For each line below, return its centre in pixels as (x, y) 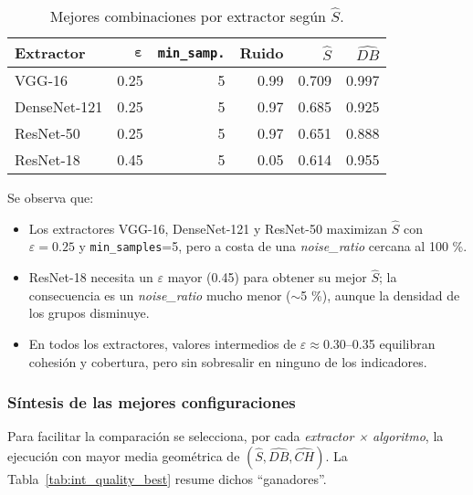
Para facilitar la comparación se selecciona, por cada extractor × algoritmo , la (226, 436)
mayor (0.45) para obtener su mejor (267, 277)
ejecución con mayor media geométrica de (124, 456)
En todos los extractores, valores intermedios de (163, 344)
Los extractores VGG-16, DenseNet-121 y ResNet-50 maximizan (208, 228)
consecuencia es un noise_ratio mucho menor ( (160, 295)
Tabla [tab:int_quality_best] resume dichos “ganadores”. (167, 479)
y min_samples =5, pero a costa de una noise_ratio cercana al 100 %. (273, 246)
